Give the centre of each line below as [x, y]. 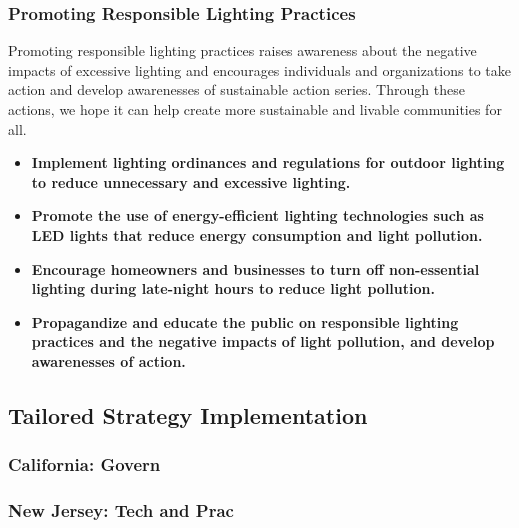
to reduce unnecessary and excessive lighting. [191, 181]
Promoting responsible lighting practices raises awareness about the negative [242, 50]
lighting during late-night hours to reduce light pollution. [233, 288]
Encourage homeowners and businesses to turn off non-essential [255, 268]
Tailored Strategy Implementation [188, 414]
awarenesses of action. [108, 360]
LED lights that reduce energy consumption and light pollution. [257, 234]
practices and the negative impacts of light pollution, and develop [263, 341]
